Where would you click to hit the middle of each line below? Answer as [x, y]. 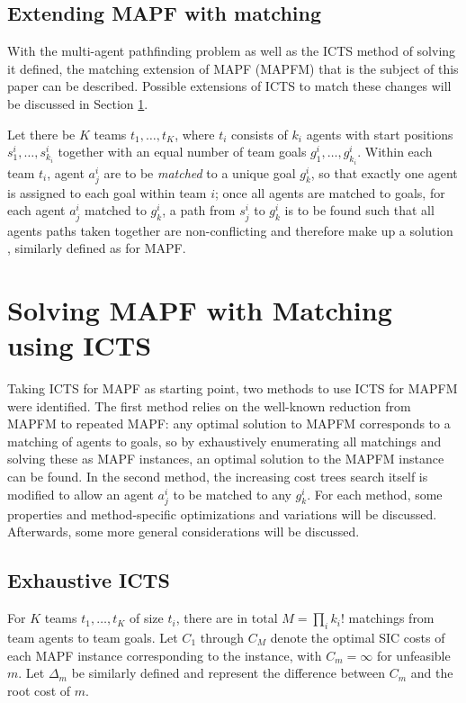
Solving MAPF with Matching [200, 309]
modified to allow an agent [81, 494]
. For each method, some [375, 494]
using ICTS [80, 345]
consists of [260, 134]
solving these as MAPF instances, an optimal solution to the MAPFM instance [226, 459]
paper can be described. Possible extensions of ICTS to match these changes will [229, 86]
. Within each [395, 152]
